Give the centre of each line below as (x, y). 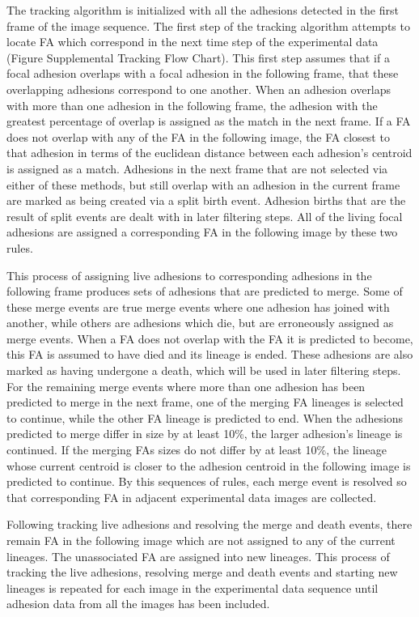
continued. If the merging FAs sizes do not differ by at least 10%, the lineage (197, 450)
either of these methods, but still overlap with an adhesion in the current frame (203, 184)
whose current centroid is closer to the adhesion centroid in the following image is (209, 465)
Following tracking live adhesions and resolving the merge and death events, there (209, 524)
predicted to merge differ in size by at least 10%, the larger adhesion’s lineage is (205, 434)
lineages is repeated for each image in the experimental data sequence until (193, 587)
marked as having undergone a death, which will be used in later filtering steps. (204, 370)
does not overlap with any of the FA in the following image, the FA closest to (198, 136)
